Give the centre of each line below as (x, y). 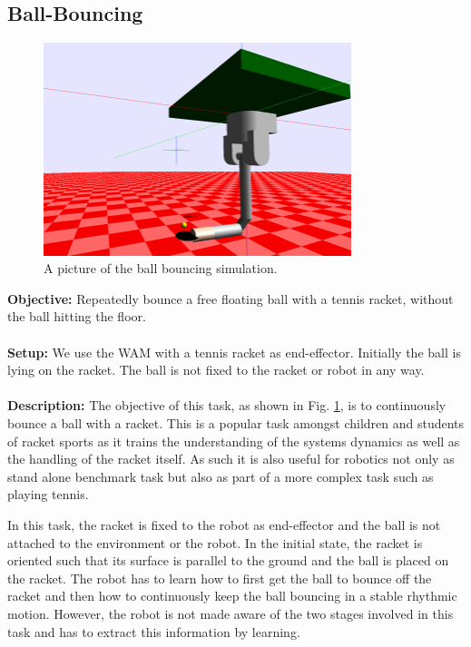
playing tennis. (48, 494)
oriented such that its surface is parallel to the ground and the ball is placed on (228, 560)
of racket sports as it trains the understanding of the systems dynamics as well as (234, 441)
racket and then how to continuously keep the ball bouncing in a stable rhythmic (232, 596)
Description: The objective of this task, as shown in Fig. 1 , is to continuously (227, 405)
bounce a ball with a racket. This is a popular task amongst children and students (236, 422)
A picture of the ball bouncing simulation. (161, 268)
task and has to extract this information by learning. (154, 631)
